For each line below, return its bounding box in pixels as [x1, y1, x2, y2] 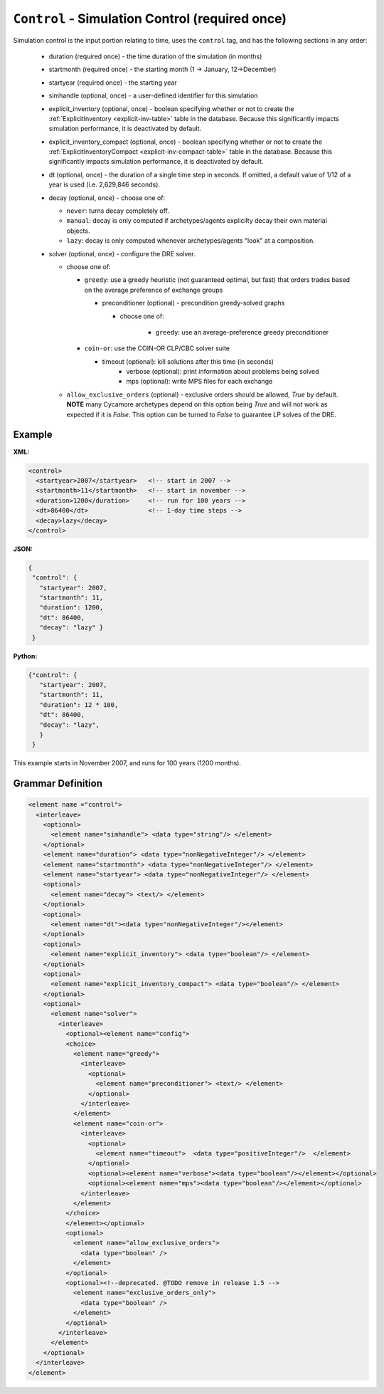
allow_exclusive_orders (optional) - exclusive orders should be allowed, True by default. [66, 390, 338, 399]
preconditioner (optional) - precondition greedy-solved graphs [102, 299, 285, 308]
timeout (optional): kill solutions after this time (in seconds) [102, 357, 274, 366]
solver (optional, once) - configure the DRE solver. [48, 249, 196, 258]
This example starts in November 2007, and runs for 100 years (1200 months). [13, 759, 242, 767]
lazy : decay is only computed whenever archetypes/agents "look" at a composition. [66, 236, 316, 245]
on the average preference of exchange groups [84, 285, 223, 294]
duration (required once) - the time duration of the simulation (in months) [48, 52, 262, 61]
